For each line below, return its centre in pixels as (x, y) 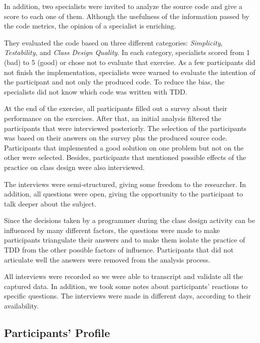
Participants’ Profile (57, 333)
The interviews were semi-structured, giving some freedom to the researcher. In (125, 184)
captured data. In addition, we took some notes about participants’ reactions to (126, 286)
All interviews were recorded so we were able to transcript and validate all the (124, 276)
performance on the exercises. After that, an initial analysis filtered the (113, 118)
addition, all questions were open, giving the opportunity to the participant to (124, 194)
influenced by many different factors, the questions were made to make (112, 230)
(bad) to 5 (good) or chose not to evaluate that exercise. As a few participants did (130, 62)
